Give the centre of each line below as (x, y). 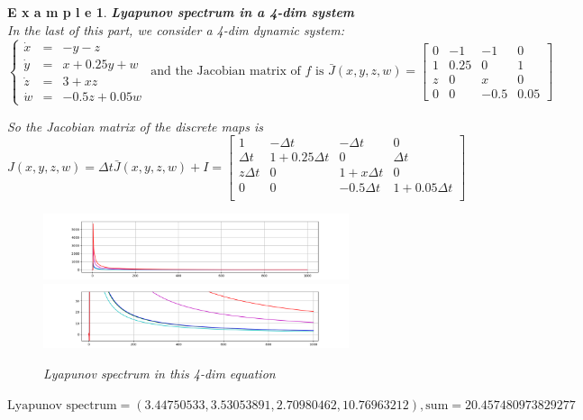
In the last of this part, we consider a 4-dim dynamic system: (176, 29)
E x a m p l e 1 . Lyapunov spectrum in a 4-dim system (181, 12)
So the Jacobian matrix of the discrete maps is (136, 126)
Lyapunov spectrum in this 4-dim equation (159, 374)
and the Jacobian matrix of (226, 72)
